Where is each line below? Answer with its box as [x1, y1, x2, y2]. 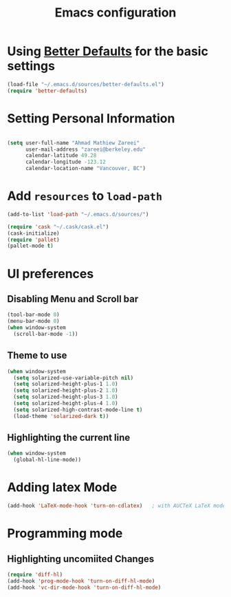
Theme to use [7, 350, 67, 362]
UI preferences [7, 266, 94, 282]
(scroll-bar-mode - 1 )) [13, 331, 78, 337]
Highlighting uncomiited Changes [7, 553, 155, 565]
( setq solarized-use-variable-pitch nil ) [13, 374, 134, 381]
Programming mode [7, 525, 123, 541]
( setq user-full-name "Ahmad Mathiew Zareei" [7, 139, 140, 146]
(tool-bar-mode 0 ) [7, 311, 60, 318]
